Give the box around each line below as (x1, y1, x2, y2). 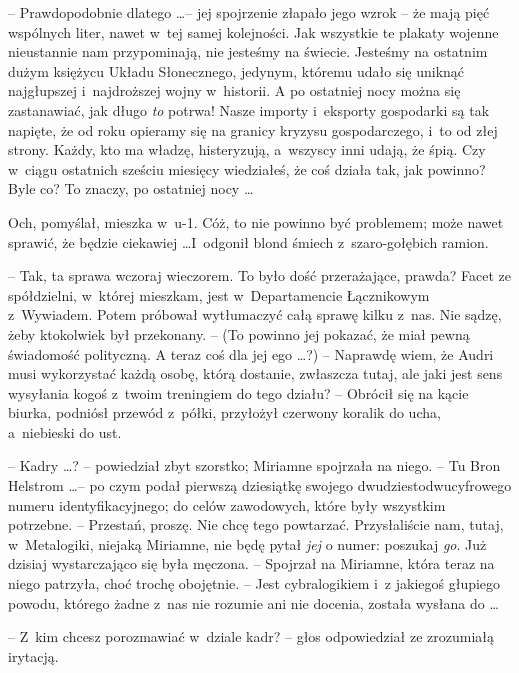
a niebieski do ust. (8, 421, 122, 442)
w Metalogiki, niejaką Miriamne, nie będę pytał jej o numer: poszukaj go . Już (8, 533, 487, 554)
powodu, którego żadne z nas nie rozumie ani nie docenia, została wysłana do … (8, 592, 499, 613)
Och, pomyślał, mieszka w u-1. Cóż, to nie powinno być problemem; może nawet (8, 211, 504, 232)
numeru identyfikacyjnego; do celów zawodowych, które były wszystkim (8, 494, 446, 515)
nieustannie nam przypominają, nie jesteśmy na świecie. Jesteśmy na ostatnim (8, 41, 488, 62)
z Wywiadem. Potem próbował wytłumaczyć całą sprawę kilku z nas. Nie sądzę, (8, 304, 502, 325)
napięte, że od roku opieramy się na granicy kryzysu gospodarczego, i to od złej (8, 119, 498, 140)
